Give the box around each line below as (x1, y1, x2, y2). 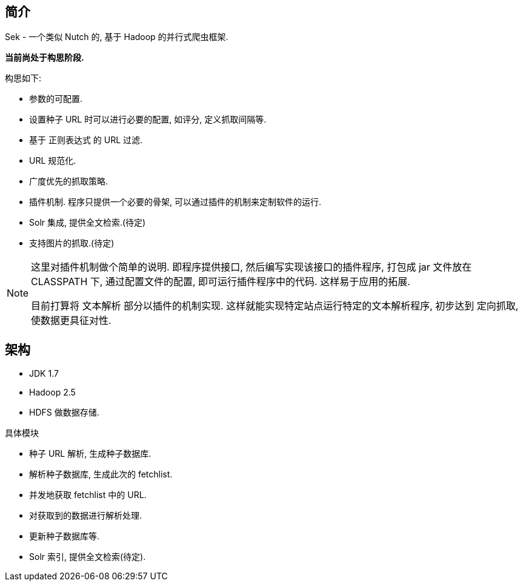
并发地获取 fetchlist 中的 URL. (29, 490, 147, 500)
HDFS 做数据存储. (29, 407, 99, 418)
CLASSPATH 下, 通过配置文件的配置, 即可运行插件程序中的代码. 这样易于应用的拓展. (31, 275, 410, 288)
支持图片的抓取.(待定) (29, 238, 115, 249)
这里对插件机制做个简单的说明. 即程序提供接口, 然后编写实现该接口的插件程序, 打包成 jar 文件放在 (31, 261, 472, 274)
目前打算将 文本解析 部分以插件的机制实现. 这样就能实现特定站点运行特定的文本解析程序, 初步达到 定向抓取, (31, 300, 519, 312)
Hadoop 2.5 (29, 387, 76, 398)
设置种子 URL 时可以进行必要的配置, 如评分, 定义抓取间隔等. (29, 114, 267, 125)
